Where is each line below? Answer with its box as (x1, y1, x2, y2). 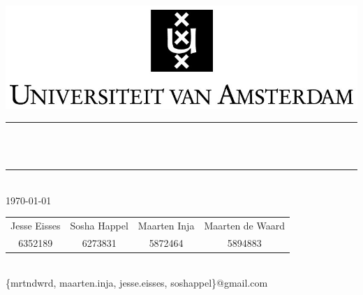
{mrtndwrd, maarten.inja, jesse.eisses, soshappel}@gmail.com (6, 275, 268, 290)
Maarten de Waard (204, 218, 286, 232)
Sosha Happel (70, 218, 128, 232)
